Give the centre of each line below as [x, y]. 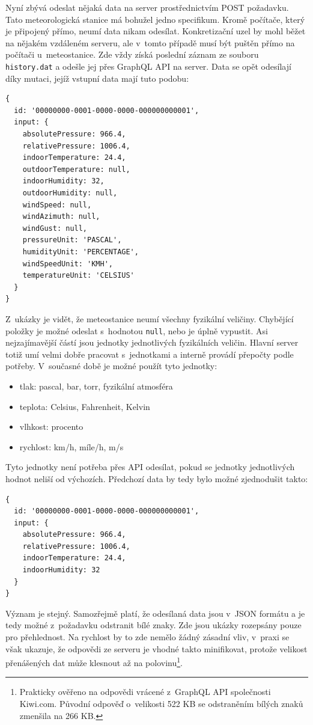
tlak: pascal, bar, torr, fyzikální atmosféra [96, 386]
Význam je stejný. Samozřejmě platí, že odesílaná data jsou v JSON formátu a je [155, 613]
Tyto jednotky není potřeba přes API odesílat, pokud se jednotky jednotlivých [150, 467]
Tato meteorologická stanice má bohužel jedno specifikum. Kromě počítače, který [155, 19]
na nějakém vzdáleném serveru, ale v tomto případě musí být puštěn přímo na [150, 42]
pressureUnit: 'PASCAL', [72, 240]
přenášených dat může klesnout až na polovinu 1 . [94, 662]
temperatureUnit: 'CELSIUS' [78, 276]
